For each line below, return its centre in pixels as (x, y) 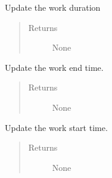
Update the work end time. (54, 67)
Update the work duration (53, 7)
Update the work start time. (56, 127)
